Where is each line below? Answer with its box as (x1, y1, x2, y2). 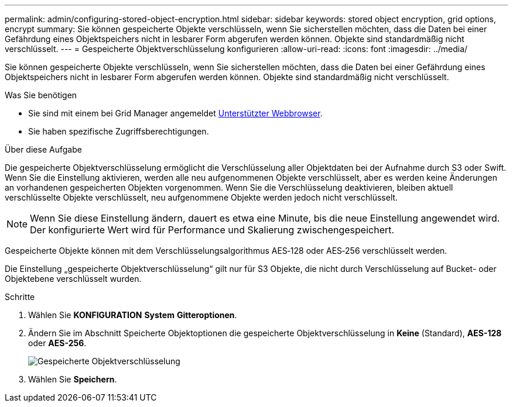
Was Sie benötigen (5, 90, 77, 100)
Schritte (5, 292, 35, 302)
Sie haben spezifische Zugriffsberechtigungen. (28, 126, 209, 136)
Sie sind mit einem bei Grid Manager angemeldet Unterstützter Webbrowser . (28, 108, 323, 118)
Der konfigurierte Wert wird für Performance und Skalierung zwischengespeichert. (30, 224, 395, 236)
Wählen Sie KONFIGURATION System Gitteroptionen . (28, 310, 237, 320)
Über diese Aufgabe (5, 144, 82, 154)
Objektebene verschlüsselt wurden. (5, 274, 142, 284)
